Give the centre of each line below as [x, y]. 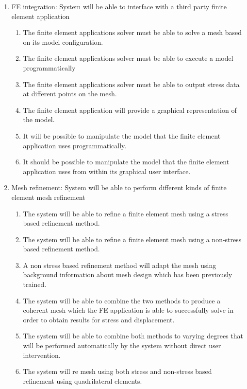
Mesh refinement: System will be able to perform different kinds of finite [119, 187]
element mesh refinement [48, 197]
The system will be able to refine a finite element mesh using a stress [126, 213]
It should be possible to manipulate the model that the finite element [126, 162]
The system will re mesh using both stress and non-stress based [117, 371]
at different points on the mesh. [70, 94]
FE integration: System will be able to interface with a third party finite [119, 6]
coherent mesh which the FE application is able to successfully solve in [128, 310]
